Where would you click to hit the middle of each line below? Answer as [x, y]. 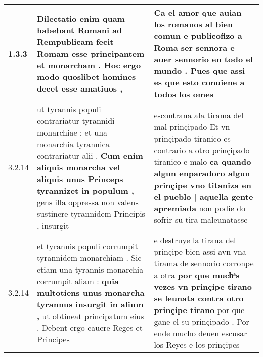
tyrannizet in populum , [85, 190]
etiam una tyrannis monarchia [90, 269]
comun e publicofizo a [198, 36]
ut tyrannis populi [69, 109]
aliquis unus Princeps [80, 179]
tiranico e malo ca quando [203, 161]
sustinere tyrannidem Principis [91, 214]
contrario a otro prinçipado [202, 150]
